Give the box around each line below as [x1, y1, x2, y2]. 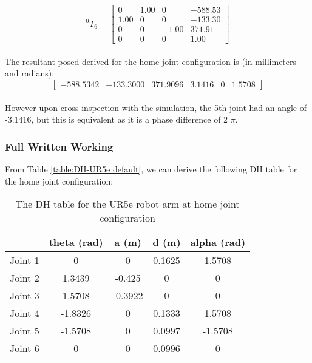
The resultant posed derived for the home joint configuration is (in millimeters [5, 55, 297, 67]
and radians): [5, 67, 55, 80]
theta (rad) [49, 235, 103, 249]
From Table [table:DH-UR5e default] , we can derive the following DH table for [5, 162, 297, 175]
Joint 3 [10, 288, 39, 303]
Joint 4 [10, 306, 39, 321]
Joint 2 [10, 271, 39, 285]
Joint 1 [10, 253, 39, 268]
